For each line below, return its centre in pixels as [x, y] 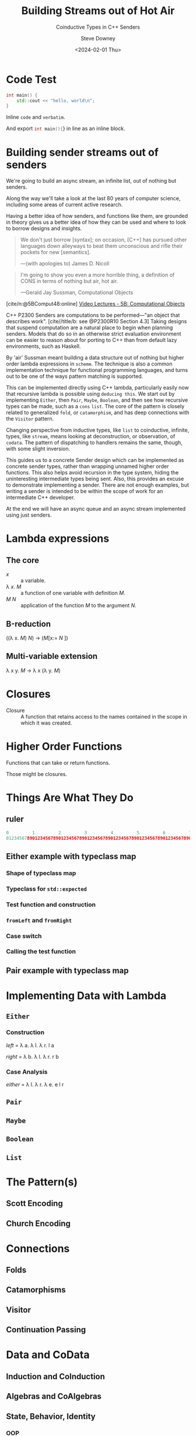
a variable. [33, 580]
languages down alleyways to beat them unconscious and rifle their [101, 246]
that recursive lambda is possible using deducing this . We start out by [90, 394]
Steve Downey [98, 38]
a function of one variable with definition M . [73, 593]
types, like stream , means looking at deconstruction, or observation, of [91, 436]
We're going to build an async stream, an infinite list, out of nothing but [91, 181]
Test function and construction [51, 904]
